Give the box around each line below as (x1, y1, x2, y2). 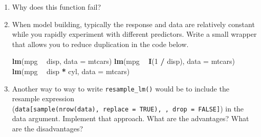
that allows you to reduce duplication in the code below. (12, 38, 189, 49)
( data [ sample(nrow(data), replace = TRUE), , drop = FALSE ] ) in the (12, 103, 244, 113)
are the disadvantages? (12, 123, 83, 134)
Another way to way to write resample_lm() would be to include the (12, 83, 229, 94)
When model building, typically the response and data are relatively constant (12, 18, 255, 29)
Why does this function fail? (12, 2, 101, 12)
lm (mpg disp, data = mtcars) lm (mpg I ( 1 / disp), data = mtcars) (12, 56, 235, 66)
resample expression (12, 93, 75, 104)
